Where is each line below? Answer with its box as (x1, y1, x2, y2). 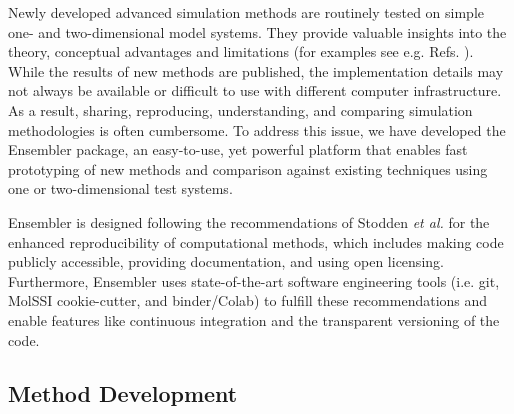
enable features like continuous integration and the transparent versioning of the (8, 309, 500, 330)
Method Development (8, 378, 238, 409)
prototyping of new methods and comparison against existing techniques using (8, 158, 488, 179)
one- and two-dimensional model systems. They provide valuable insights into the (8, 21, 507, 42)
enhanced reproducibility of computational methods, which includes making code (8, 231, 504, 252)
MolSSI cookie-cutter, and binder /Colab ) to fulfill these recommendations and (8, 290, 488, 311)
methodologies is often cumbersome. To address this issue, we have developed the (8, 119, 506, 140)
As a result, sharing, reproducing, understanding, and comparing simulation (8, 99, 473, 120)
